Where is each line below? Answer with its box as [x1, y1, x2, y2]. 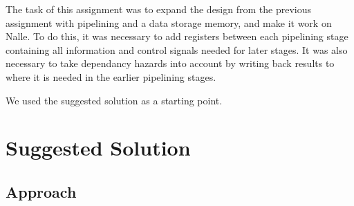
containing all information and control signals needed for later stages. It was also [6, 42, 348, 57]
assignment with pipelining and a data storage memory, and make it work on [6, 15, 332, 30]
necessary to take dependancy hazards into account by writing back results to [6, 56, 335, 71]
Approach [6, 180, 77, 202]
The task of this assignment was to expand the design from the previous [6, 2, 311, 16]
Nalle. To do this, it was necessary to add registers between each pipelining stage [6, 29, 348, 44]
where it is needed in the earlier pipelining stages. [6, 69, 216, 84]
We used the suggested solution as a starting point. [6, 93, 223, 107]
